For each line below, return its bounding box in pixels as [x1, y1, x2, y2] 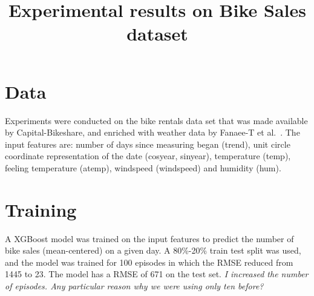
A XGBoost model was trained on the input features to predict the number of [5, 232, 294, 245]
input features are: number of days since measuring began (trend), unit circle [5, 137, 290, 150]
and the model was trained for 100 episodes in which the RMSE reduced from [5, 255, 293, 268]
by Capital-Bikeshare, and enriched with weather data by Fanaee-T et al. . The [5, 126, 300, 139]
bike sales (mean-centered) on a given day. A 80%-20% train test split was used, [5, 244, 301, 257]
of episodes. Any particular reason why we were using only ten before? [5, 279, 264, 292]
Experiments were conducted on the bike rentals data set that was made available [5, 114, 308, 127]
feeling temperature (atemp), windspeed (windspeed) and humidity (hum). [5, 161, 281, 174]
